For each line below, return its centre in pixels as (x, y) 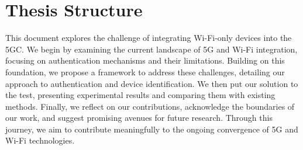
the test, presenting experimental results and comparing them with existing (140, 95)
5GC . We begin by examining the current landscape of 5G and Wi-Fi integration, (151, 49)
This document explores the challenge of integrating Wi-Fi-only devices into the (149, 38)
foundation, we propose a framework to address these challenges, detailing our (145, 71)
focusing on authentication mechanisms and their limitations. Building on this (145, 60)
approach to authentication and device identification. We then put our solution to (152, 83)
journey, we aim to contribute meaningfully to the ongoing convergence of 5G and (152, 129)
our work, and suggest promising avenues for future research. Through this (139, 118)
